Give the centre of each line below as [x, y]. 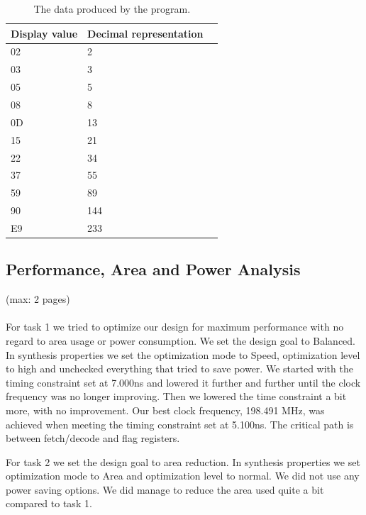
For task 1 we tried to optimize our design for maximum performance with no [175, 327]
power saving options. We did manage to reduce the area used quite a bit [165, 489]
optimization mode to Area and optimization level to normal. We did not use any [183, 476]
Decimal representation [145, 33]
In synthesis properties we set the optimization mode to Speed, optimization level [183, 354]
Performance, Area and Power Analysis [153, 269]
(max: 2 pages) [38, 299]
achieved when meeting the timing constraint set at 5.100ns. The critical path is [180, 424]
